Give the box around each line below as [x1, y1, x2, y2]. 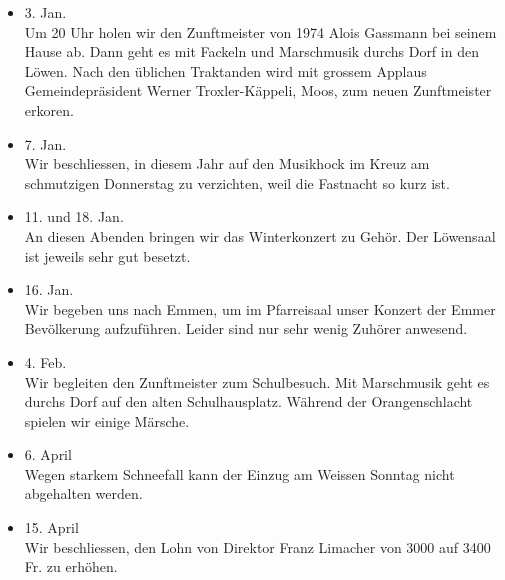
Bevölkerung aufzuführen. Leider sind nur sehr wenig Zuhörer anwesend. [24, 318, 468, 339]
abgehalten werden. [24, 483, 143, 504]
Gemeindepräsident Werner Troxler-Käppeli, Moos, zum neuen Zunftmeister [24, 80, 492, 101]
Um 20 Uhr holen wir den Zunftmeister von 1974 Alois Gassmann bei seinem [24, 21, 497, 42]
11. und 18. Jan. [24, 206, 124, 227]
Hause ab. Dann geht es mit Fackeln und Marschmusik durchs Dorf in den [24, 41, 479, 62]
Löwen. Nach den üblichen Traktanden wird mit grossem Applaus [24, 60, 427, 81]
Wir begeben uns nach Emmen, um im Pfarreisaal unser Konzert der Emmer [24, 298, 496, 319]
